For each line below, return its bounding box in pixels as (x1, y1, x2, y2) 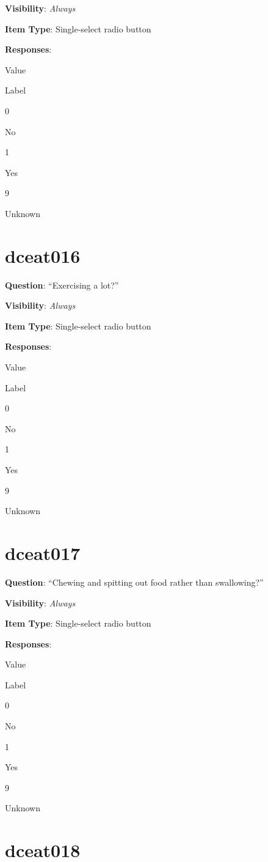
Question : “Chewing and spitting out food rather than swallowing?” (5, 575, 264, 588)
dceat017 (5, 540, 81, 565)
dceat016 (5, 243, 81, 268)
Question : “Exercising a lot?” (5, 278, 119, 291)
